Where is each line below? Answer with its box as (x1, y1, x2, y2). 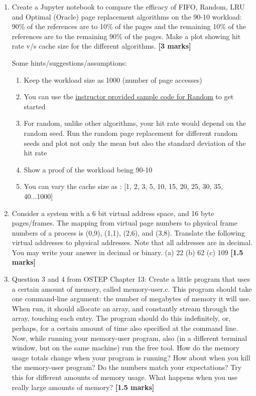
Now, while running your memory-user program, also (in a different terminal (12, 332, 247, 343)
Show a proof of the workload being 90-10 (24, 164, 153, 174)
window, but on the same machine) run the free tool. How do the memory (12, 342, 240, 353)
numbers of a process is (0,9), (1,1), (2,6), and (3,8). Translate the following (12, 227, 245, 238)
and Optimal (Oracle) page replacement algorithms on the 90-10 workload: (12, 11, 242, 22)
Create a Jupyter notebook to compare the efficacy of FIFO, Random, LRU (12, 2, 245, 12)
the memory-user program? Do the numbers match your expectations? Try (12, 362, 242, 372)
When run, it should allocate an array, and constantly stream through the (12, 303, 239, 313)
